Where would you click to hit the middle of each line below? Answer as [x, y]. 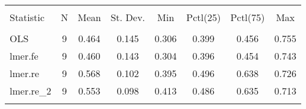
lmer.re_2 [30, 91]
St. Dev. [128, 17]
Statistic [27, 17]
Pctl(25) [204, 17]
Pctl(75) [248, 17]
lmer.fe [24, 56]
